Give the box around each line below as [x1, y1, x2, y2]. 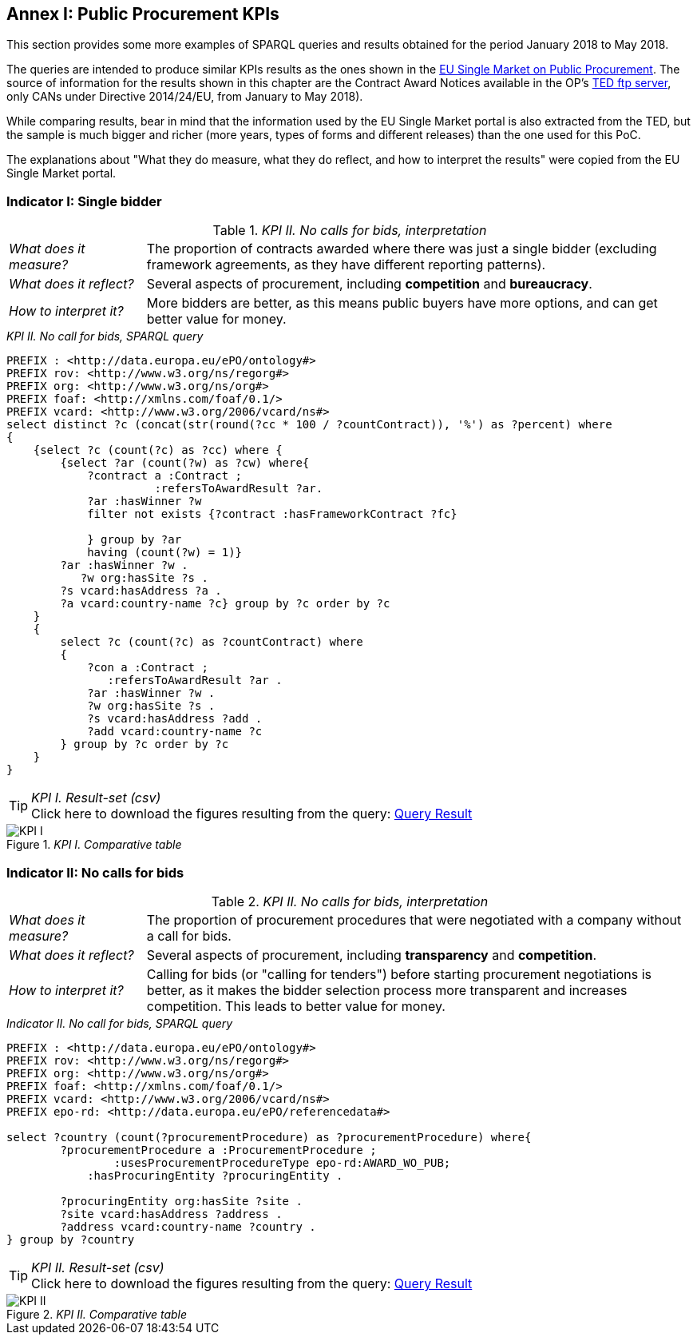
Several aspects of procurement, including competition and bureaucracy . [146, 276, 592, 292]
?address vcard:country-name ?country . [60, 1220, 316, 1233]
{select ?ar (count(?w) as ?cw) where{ [60, 456, 310, 470]
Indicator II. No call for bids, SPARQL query [6, 1016, 233, 1030]
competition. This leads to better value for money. [146, 997, 446, 1014]
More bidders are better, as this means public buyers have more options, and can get [146, 295, 658, 312]
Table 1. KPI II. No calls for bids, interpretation [212, 222, 487, 239]
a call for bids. [146, 927, 232, 944]
